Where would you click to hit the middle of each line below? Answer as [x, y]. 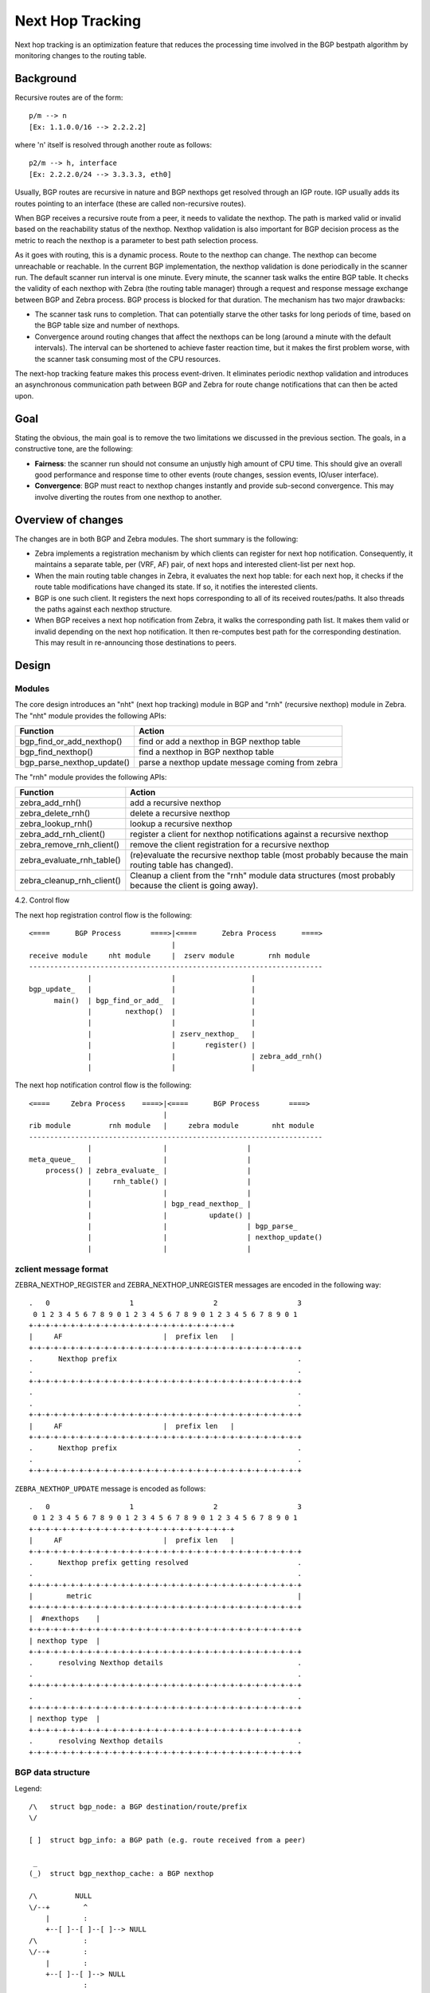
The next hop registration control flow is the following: [104, 915]
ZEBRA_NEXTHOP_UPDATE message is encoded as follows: [110, 1488]
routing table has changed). [182, 865]
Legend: [28, 1788]
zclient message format [62, 1269]
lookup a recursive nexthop [181, 824]
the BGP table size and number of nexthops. [107, 325]
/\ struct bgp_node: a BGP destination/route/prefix [138, 1807]
